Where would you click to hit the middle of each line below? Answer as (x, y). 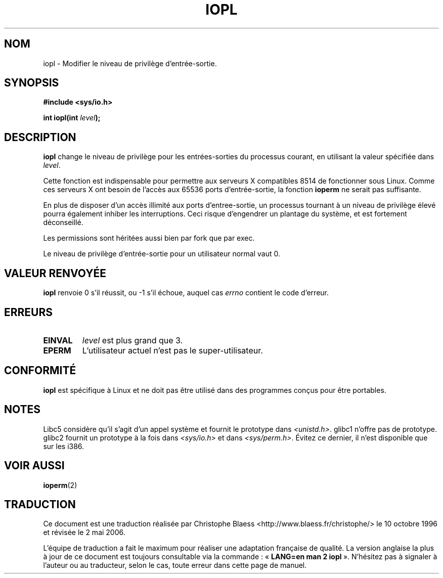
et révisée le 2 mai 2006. (84, 532)
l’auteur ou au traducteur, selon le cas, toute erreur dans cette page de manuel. (175, 565)
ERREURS (29, 312)
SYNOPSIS (32, 83)
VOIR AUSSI (34, 466)
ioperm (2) (60, 485)
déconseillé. (63, 223)
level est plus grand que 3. (132, 340)
